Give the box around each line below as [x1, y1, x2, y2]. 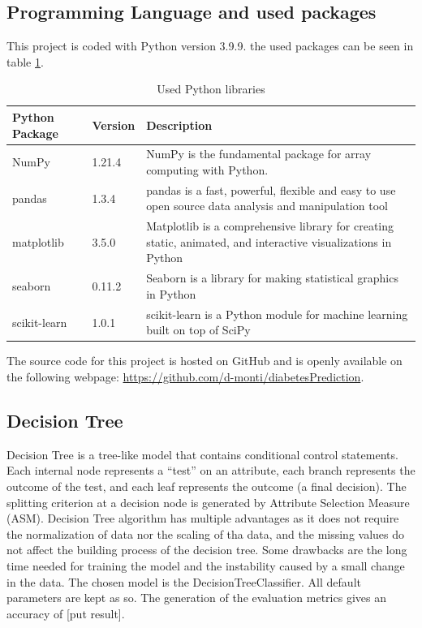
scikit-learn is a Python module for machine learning [146, 305, 408, 322]
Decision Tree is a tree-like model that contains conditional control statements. [6, 445, 398, 462]
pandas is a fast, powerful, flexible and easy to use [146, 181, 396, 198]
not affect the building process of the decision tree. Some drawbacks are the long [6, 541, 407, 558]
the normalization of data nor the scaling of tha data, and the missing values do [6, 525, 405, 542]
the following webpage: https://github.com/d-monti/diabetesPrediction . [6, 368, 364, 385]
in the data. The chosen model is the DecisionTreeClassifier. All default [6, 573, 361, 590]
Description [146, 116, 213, 133]
